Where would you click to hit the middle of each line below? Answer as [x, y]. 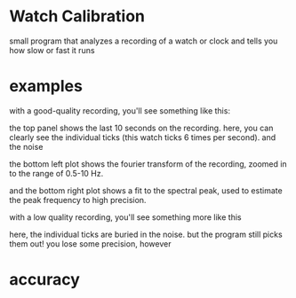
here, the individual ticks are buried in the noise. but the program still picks [146, 234]
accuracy [44, 280]
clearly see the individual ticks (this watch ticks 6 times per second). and [143, 137]
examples [46, 86]
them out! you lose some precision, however [90, 243]
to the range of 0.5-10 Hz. [56, 173]
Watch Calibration [77, 16]
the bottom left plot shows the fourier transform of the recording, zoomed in [148, 164]
